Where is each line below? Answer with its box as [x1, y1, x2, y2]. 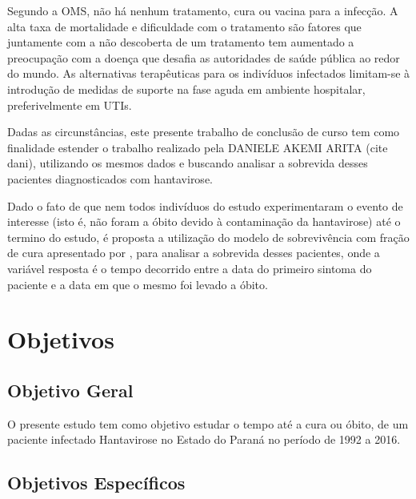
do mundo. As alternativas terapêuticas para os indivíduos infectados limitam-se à [7, 65, 410, 82]
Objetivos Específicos [7, 470, 186, 495]
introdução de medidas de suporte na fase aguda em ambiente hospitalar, [7, 80, 366, 97]
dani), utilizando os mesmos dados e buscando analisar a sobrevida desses [7, 155, 368, 171]
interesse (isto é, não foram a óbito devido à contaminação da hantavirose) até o [7, 213, 401, 230]
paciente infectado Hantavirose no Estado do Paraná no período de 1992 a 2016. [7, 431, 401, 448]
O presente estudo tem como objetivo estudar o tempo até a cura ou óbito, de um [7, 415, 409, 432]
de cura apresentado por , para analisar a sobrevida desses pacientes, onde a [7, 244, 380, 261]
